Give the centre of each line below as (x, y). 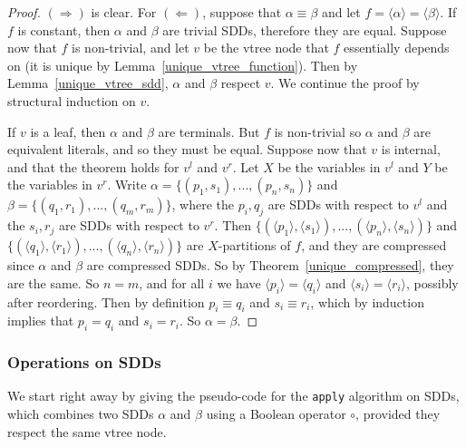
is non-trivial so (318, 131)
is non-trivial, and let (131, 48)
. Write (127, 185)
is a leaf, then (68, 131)
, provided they (398, 413)
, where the (203, 204)
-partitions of (254, 245)
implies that (41, 321)
